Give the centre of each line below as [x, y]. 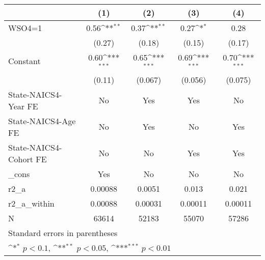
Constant [24, 61]
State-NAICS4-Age [42, 121]
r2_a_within [31, 203]
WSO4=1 [25, 28]
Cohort [21, 159]
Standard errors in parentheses [63, 233]
